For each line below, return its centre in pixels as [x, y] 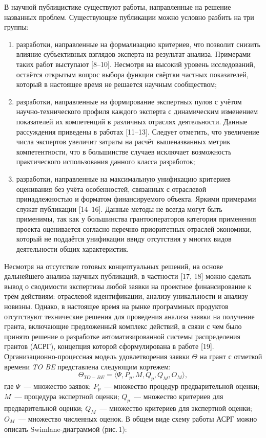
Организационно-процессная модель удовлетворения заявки [97, 356]
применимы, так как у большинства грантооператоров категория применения [136, 219]
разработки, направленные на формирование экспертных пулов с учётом [129, 101]
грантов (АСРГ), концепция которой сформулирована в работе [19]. [109, 346]
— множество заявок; [57, 386]
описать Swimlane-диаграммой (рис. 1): [66, 429]
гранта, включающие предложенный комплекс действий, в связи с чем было [123, 326]
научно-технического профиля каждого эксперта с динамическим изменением [137, 111]
